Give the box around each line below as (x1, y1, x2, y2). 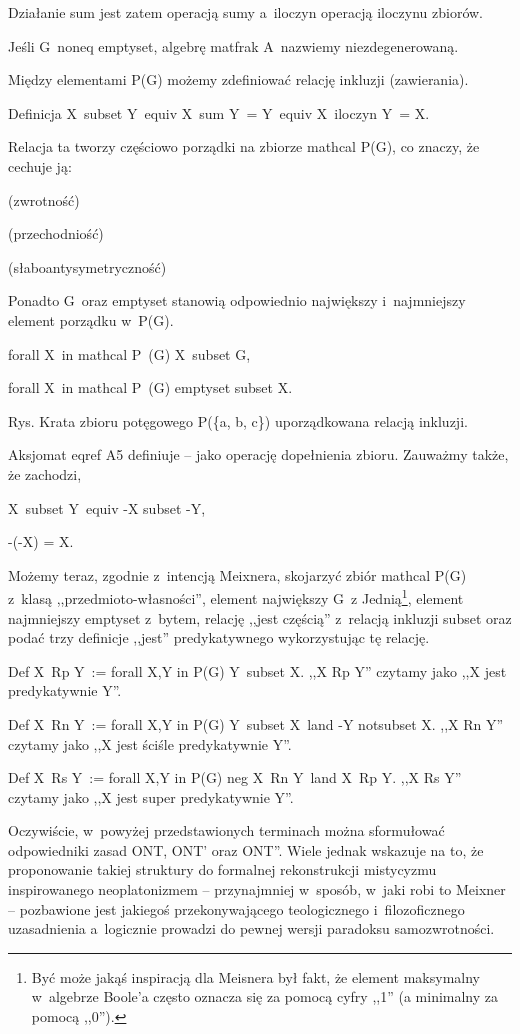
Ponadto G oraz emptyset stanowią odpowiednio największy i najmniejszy (8, 290, 466, 311)
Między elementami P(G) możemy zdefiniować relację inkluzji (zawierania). (8, 69, 469, 90)
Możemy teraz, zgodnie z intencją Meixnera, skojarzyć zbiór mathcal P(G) (8, 564, 467, 585)
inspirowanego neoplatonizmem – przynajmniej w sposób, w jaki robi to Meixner (8, 879, 506, 900)
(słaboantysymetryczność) (8, 256, 167, 277)
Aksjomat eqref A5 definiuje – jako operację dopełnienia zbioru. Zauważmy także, (8, 444, 509, 465)
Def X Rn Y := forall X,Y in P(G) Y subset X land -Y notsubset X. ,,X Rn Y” (8, 713, 504, 734)
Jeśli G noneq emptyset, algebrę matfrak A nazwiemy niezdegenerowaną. (8, 35, 459, 56)
